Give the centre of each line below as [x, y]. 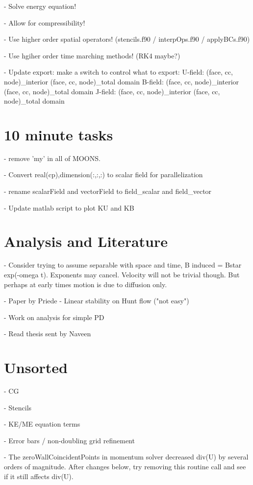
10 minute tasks [59, 134]
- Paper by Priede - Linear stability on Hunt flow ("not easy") [97, 301]
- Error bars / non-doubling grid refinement [69, 440]
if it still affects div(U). [39, 476]
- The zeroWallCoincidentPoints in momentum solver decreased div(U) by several [126, 457]
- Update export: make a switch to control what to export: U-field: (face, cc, [118, 72]
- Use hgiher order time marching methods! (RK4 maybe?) [92, 55]
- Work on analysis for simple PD [54, 317]
